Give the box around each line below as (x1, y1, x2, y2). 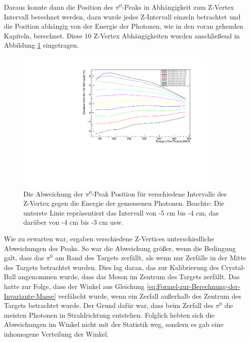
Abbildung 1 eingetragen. (4, 40, 79, 50)
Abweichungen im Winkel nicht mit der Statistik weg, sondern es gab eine (4, 319, 224, 329)
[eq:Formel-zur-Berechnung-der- (147, 281, 240, 291)
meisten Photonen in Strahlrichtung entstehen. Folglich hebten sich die (4, 309, 215, 320)
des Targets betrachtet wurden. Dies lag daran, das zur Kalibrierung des (4, 262, 219, 272)
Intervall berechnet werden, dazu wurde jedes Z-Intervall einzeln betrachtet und (4, 11, 241, 21)
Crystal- (221, 262, 246, 272)
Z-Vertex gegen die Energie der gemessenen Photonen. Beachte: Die (23, 198, 224, 208)
